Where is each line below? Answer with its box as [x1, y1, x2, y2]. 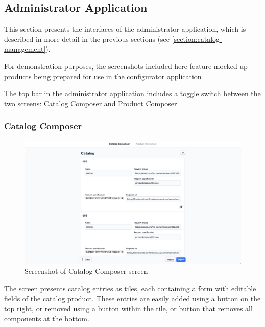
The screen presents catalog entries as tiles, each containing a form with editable [4, 283, 256, 293]
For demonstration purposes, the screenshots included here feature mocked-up [4, 60, 248, 71]
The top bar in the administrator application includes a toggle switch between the [4, 88, 261, 99]
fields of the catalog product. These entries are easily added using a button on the [4, 293, 261, 303]
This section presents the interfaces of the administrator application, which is [4, 24, 246, 34]
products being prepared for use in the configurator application [4, 71, 202, 81]
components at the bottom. [4, 313, 89, 323]
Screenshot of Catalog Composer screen [25, 266, 148, 276]
